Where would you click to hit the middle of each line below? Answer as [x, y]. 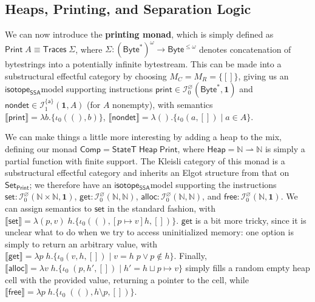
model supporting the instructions [213, 184]
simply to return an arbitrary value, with [81, 243]
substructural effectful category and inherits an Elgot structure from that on [147, 173]
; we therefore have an [70, 184]
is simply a [285, 149]
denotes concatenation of [245, 49]
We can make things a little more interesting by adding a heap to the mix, [143, 137]
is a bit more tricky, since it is [251, 220]
